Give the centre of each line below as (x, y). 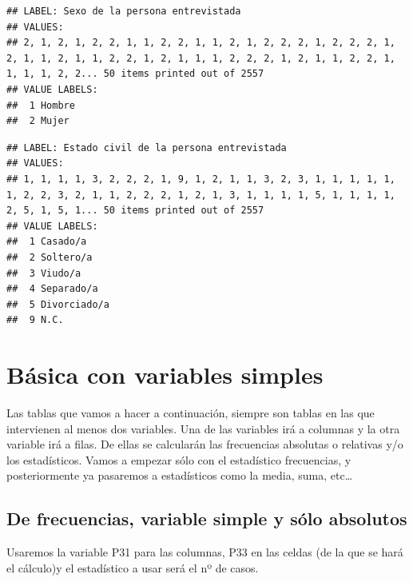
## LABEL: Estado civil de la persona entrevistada (147, 147)
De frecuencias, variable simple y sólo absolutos (207, 518)
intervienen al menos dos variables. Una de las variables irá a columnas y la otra (203, 428)
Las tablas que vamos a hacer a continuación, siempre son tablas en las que (191, 413)
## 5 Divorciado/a (58, 304)
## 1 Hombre (41, 105)
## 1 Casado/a (47, 242)
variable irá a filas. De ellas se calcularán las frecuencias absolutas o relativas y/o (205, 444)
